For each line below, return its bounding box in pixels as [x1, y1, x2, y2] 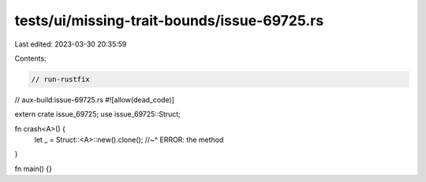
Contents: [14, 54, 47, 63]
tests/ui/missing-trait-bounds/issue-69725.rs [14, 12, 324, 29]
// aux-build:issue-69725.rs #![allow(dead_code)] [14, 95, 175, 104]
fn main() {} [14, 164, 53, 173]
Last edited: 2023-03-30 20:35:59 [14, 39, 127, 49]
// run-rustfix [31, 75, 90, 84]
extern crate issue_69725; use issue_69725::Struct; [14, 110, 181, 119]
